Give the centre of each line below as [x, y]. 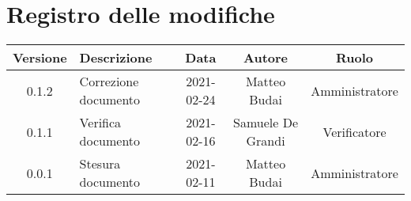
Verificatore [354, 131]
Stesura [100, 164]
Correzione [109, 82]
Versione [40, 58]
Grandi [266, 141]
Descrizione [116, 58]
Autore [266, 58]
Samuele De [266, 123]
